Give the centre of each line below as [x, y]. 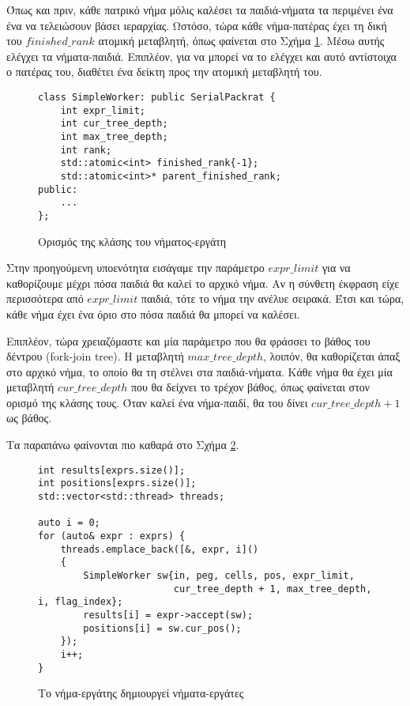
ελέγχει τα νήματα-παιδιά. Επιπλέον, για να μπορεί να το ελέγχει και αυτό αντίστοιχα [201, 56]
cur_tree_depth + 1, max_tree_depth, [273, 589]
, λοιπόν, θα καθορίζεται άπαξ [332, 356]
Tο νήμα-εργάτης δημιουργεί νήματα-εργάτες [141, 693]
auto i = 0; [69, 523]
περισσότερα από [45, 298]
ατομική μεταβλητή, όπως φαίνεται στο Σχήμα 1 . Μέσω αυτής [241, 41]
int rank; [86, 150]
